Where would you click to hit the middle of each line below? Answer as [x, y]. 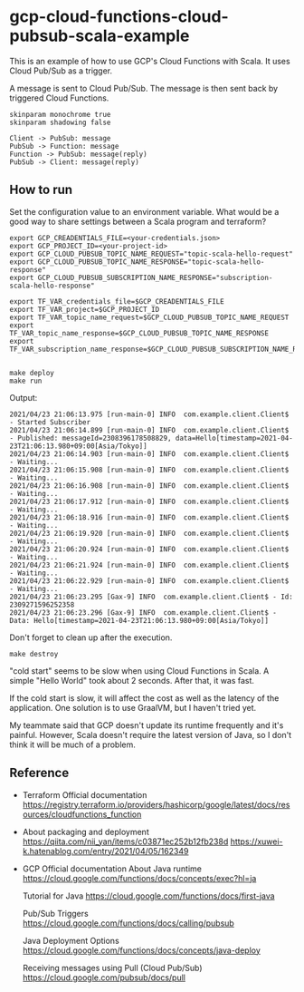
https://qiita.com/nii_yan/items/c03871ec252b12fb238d [125, 841]
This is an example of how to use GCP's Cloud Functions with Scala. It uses [150, 61]
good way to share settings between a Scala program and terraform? [138, 221]
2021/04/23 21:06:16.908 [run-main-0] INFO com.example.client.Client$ [149, 486]
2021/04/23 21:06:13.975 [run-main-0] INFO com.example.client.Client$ [149, 414]
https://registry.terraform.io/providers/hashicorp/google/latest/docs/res [156, 804]
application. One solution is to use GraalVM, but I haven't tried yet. [133, 707]
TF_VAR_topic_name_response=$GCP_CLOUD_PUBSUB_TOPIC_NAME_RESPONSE [139, 333]
